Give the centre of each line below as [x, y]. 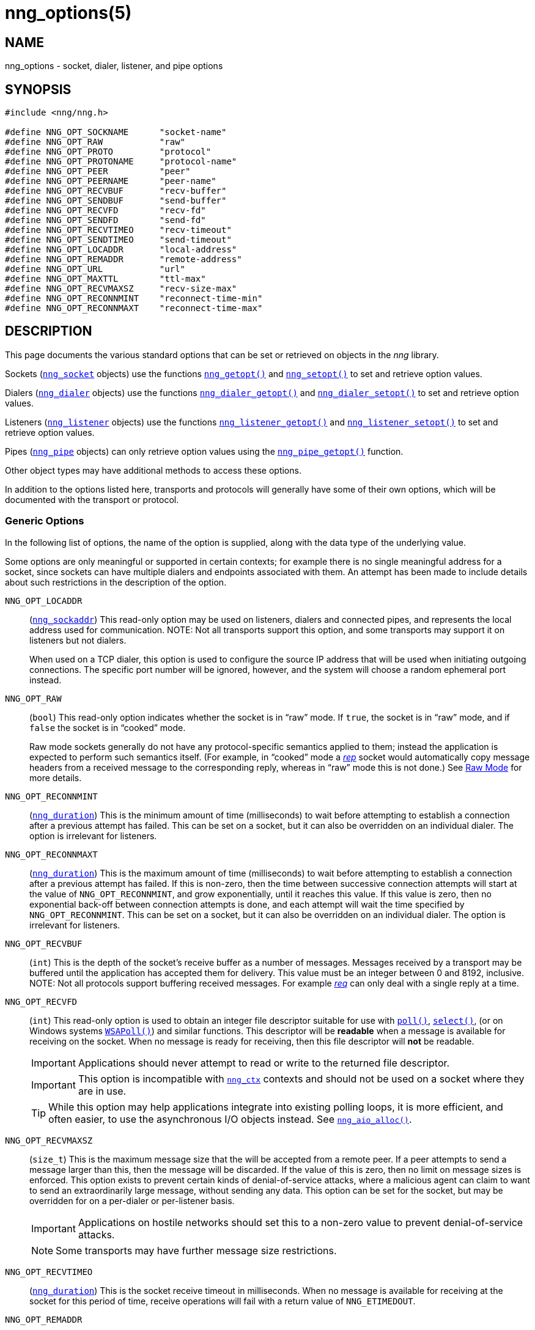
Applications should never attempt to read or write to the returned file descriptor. [264, 1063]
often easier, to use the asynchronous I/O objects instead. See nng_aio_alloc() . [230, 1119]
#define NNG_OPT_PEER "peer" [98, 171]
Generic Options [45, 521]
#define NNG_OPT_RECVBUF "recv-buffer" [116, 191]
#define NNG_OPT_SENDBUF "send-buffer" [116, 201]
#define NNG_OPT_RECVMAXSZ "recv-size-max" [121, 289]
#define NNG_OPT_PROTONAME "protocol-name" [121, 162]
